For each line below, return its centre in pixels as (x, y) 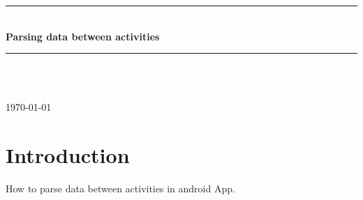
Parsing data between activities (83, 36)
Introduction (68, 155)
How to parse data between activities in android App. (120, 189)
